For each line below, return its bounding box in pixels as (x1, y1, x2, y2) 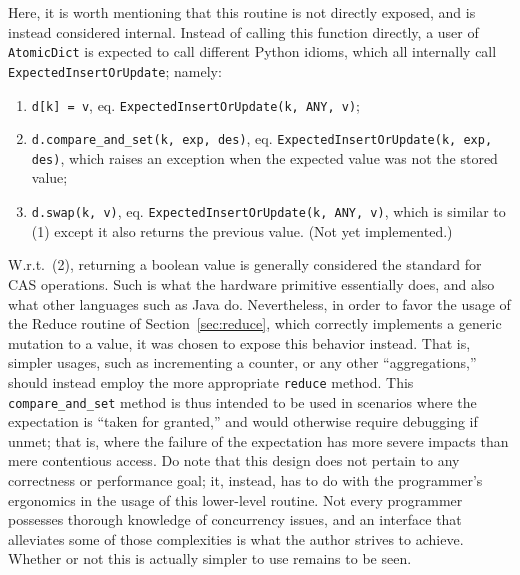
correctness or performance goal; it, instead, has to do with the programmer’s (8, 469, 483, 490)
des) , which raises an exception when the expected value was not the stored (31, 147, 498, 168)
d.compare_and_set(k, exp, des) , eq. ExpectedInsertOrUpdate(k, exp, (31, 128, 493, 149)
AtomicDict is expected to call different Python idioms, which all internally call (8, 41, 497, 62)
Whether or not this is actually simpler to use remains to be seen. (8, 548, 412, 569)
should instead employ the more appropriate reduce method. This (8, 371, 414, 392)
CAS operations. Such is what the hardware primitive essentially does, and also (8, 273, 495, 294)
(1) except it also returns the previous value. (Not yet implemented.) (31, 220, 453, 241)
